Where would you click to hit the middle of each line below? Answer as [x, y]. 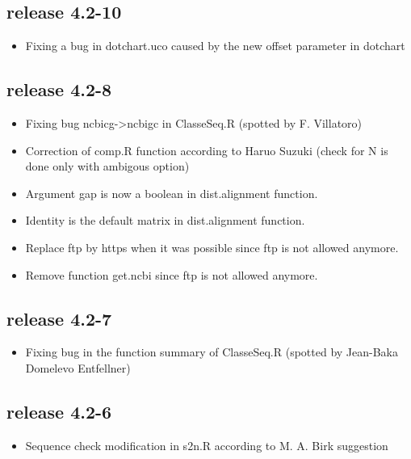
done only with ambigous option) [107, 166]
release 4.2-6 [59, 411]
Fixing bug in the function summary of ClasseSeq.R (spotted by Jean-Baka [212, 352]
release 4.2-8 [59, 89]
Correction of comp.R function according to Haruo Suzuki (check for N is [207, 150]
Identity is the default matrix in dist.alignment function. [165, 220]
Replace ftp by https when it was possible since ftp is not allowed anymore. [212, 247]
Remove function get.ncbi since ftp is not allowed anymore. [172, 274]
